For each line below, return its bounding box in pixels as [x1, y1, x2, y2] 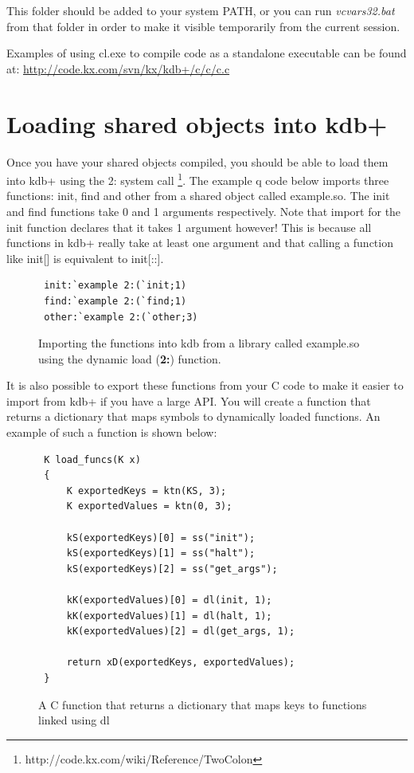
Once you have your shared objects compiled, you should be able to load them [6, 153, 389, 170]
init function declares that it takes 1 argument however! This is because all [6, 218, 372, 235]
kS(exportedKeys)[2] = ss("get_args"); [66, 563, 278, 575]
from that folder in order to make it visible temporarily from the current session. [6, 18, 400, 34]
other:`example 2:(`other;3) [44, 311, 198, 323]
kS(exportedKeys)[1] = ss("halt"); [66, 547, 256, 559]
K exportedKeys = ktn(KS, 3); [66, 485, 227, 496]
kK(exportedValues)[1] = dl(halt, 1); [66, 610, 272, 622]
